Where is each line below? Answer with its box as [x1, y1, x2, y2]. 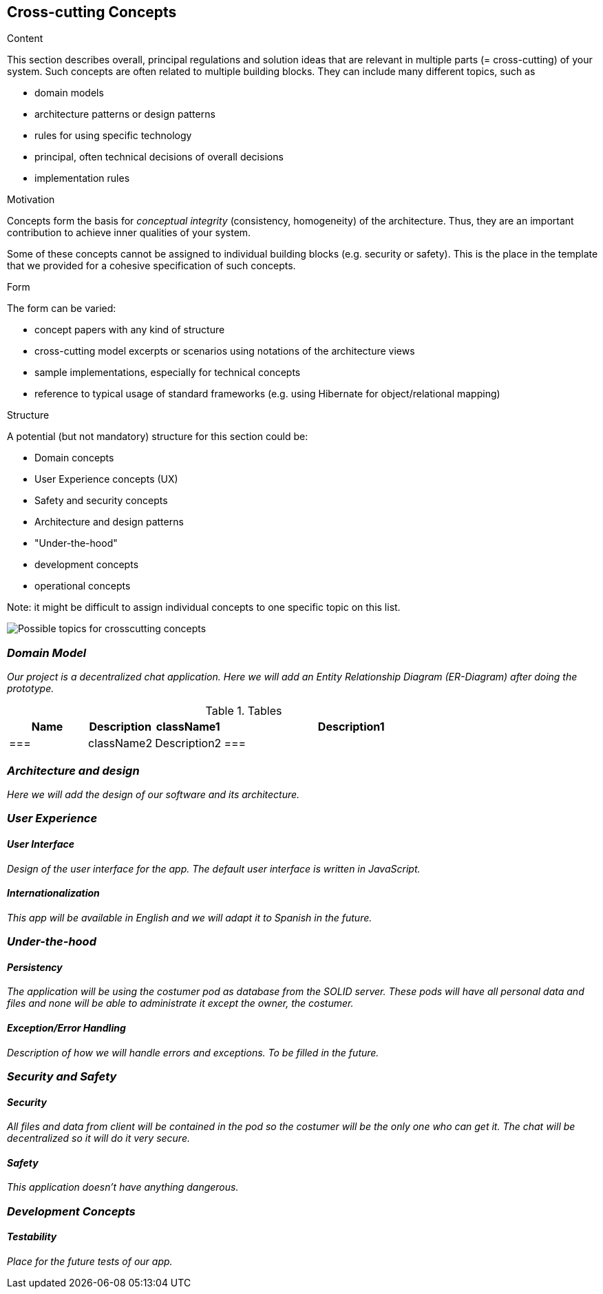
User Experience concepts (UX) [34, 473, 178, 486]
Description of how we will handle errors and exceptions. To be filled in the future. [7, 1046, 379, 1058]
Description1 [317, 720, 385, 734]
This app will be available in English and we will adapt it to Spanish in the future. [7, 911, 372, 923]
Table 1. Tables [205, 704, 282, 718]
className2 [88, 736, 153, 751]
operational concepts [34, 580, 131, 592]
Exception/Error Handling [7, 1021, 126, 1034]
